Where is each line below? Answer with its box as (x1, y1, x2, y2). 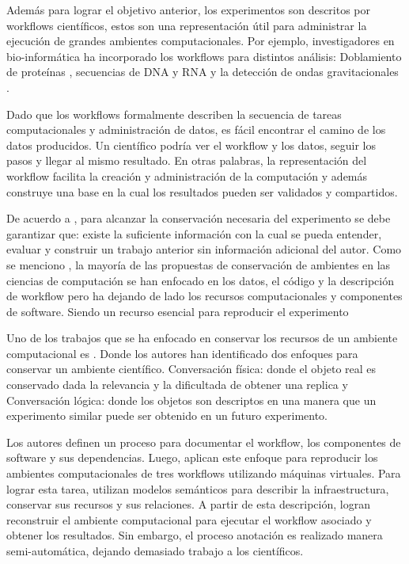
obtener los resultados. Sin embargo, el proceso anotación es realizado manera (6, 527, 383, 543)
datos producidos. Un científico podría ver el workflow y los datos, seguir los (6, 136, 376, 153)
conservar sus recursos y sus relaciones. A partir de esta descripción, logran (6, 496, 370, 513)
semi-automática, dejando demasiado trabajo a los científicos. (6, 543, 304, 558)
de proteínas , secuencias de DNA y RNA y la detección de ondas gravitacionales (6, 63, 399, 80)
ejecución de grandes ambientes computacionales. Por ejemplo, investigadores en (6, 32, 395, 49)
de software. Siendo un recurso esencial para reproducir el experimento (6, 303, 349, 319)
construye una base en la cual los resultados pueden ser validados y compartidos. (6, 183, 398, 200)
